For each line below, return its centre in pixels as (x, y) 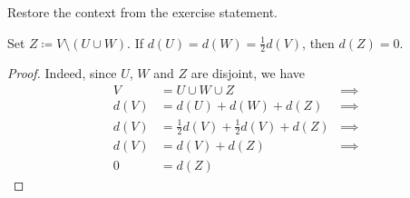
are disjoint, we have (248, 73)
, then (318, 42)
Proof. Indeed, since (62, 73)
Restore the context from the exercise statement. (142, 12)
